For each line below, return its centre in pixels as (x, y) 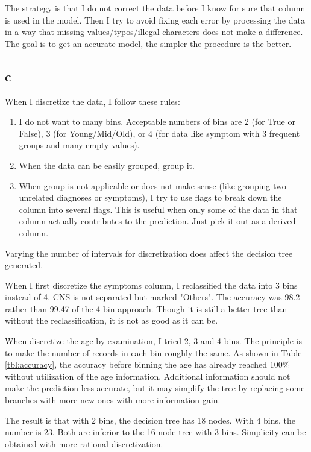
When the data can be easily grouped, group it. (107, 165)
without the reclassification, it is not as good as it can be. (112, 320)
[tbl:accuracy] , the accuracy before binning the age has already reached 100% (147, 364)
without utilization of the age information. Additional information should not (148, 376)
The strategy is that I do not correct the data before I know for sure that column (155, 8)
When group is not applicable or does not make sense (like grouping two (152, 185)
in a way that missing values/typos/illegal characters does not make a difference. (154, 32)
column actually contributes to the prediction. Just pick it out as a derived (157, 221)
